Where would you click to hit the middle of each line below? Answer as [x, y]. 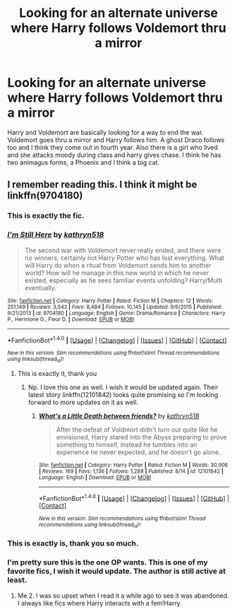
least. [17, 580]
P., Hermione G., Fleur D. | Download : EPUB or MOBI [71, 319]
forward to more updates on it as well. [83, 402]
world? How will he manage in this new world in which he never [117, 273]
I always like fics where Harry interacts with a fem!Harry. [99, 603]
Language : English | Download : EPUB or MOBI [95, 477]
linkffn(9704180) [45, 196]
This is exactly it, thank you [57, 373]
